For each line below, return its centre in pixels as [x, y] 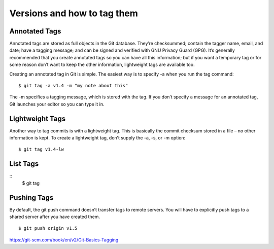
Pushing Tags [31, 198]
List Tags [24, 164]
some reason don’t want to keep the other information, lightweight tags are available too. [102, 65]
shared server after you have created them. [55, 217]
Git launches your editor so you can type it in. [57, 104]
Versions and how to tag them [74, 13]
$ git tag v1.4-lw [41, 149]
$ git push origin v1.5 [48, 228]
